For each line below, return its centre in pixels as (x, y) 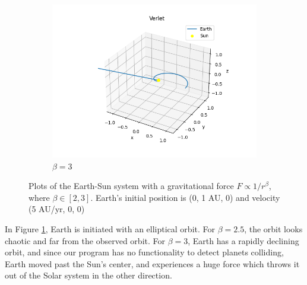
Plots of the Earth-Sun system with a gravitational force (131, 186)
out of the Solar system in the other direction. (88, 275)
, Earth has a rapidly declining (243, 240)
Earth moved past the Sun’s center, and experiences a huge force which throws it (152, 263)
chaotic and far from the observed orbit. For (85, 240)
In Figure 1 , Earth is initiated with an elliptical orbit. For (110, 228)
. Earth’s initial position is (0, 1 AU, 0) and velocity (185, 197)
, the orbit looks (273, 228)
